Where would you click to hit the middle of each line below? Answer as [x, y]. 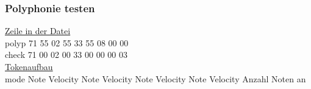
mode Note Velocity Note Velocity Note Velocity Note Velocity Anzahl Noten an [155, 78]
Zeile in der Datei [38, 31]
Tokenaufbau [29, 66]
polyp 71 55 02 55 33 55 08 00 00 [67, 42]
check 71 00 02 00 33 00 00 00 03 [66, 55]
